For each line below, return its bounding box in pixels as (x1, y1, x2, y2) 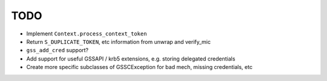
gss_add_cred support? (26, 47, 89, 54)
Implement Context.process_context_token (26, 30, 147, 37)
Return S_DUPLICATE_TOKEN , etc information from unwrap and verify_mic (26, 38, 211, 45)
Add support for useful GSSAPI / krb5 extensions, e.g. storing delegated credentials (26, 55, 236, 62)
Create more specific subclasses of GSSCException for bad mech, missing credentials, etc (26, 64, 253, 71)
